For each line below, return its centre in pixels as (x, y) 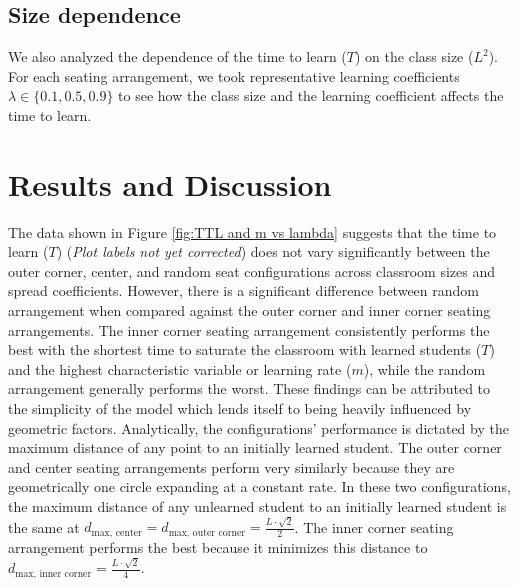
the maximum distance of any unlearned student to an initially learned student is (257, 506)
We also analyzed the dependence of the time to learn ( (177, 56)
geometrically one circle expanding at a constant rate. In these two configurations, (259, 486)
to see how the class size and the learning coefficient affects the (311, 95)
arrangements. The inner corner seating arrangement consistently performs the (249, 329)
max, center (116, 532)
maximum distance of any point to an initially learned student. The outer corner (255, 447)
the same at (44, 526)
